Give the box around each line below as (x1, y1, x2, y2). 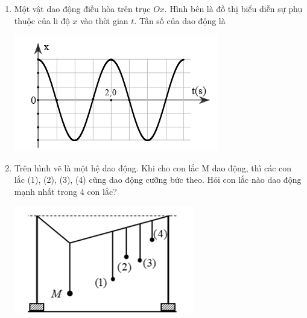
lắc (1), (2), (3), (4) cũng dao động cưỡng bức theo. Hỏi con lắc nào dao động (14, 173, 302, 186)
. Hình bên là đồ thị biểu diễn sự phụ (164, 2, 303, 14)
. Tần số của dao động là (134, 14, 226, 27)
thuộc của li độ (14, 14, 70, 27)
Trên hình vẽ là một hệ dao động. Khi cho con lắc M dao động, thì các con (14, 161, 292, 174)
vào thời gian (80, 14, 128, 27)
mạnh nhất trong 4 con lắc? (14, 185, 117, 197)
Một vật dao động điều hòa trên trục (14, 2, 151, 14)
